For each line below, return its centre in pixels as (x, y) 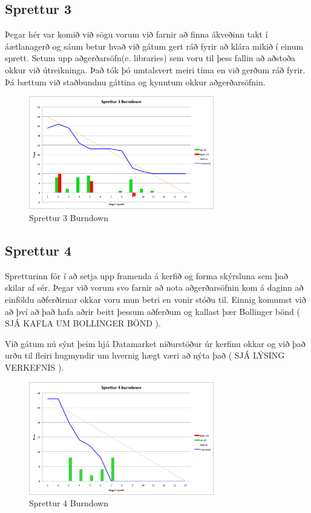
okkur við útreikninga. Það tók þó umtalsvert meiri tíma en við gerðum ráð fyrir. (155, 69)
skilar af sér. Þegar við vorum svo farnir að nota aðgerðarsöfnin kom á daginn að (154, 287)
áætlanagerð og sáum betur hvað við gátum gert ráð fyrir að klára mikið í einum (154, 46)
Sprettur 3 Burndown (69, 218)
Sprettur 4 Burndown (69, 503)
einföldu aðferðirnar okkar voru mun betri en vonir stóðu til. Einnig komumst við (155, 300)
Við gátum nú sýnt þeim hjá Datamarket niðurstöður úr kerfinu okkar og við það (155, 343)
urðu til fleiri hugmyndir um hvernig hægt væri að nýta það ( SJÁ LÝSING (145, 355)
